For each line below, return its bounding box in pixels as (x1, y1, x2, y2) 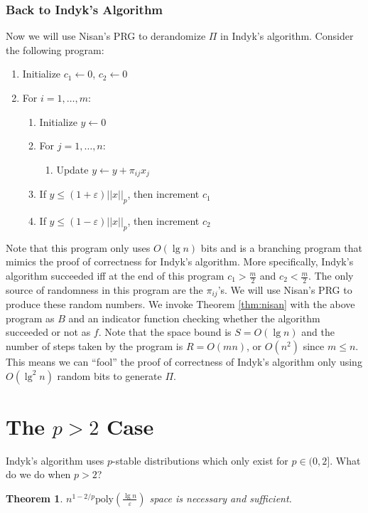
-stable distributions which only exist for (112, 453, 288, 467)
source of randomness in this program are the (6, 282, 203, 297)
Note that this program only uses (6, 240, 151, 255)
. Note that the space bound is (98, 324, 232, 339)
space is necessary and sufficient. (149, 490, 292, 505)
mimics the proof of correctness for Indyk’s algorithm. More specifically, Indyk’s (6, 254, 354, 269)
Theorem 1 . (6, 490, 63, 505)
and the (301, 324, 335, 339)
